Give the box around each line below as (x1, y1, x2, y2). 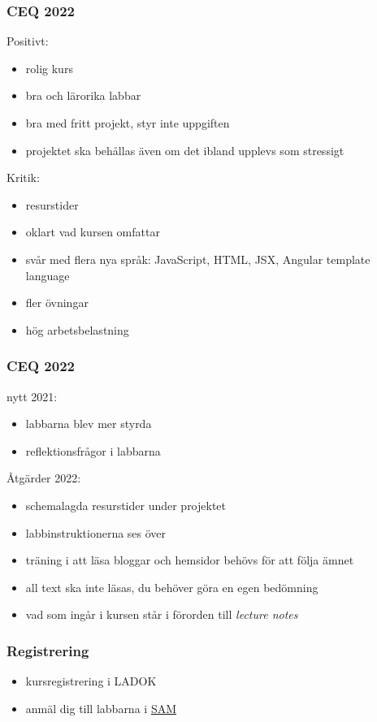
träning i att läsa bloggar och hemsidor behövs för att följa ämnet (25, 551, 354, 569)
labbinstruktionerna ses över (25, 524, 167, 541)
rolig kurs (25, 59, 73, 76)
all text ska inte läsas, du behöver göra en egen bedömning (25, 578, 318, 595)
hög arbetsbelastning (25, 321, 129, 338)
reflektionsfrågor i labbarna (25, 442, 161, 459)
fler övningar (25, 294, 89, 311)
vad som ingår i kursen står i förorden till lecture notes (25, 606, 298, 623)
